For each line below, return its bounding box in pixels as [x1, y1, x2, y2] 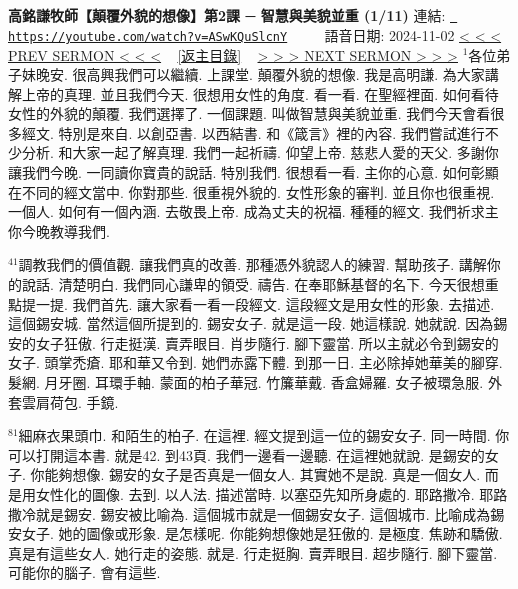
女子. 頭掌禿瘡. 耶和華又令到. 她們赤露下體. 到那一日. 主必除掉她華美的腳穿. [8, 352, 503, 373]
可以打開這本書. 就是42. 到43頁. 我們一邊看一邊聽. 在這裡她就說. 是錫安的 [8, 444, 485, 465]
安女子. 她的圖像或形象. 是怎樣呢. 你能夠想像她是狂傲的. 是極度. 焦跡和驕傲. [8, 523, 503, 544]
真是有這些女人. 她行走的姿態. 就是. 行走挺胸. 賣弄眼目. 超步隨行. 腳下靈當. [8, 542, 498, 563]
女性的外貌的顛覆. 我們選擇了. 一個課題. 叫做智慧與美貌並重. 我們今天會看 [8, 103, 491, 124]
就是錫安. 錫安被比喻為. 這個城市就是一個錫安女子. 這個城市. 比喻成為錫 [35, 503, 505, 524]
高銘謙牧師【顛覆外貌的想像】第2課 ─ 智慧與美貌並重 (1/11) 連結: [8, 5, 446, 26]
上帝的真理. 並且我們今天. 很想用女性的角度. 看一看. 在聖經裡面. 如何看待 [21, 83, 499, 104]
